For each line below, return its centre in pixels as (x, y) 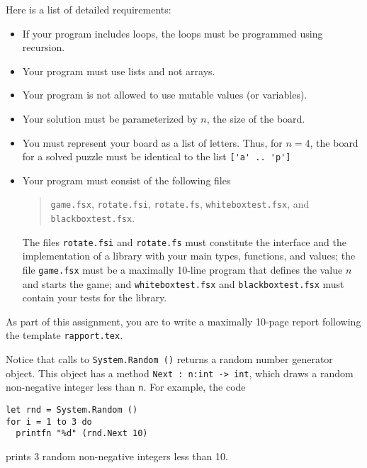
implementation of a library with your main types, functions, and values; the (189, 256)
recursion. (44, 47)
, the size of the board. (256, 118)
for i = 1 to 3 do (49, 422)
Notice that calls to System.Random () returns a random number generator (169, 359)
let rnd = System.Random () (72, 410)
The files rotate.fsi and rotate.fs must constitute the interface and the (184, 241)
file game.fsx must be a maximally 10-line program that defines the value (182, 269)
